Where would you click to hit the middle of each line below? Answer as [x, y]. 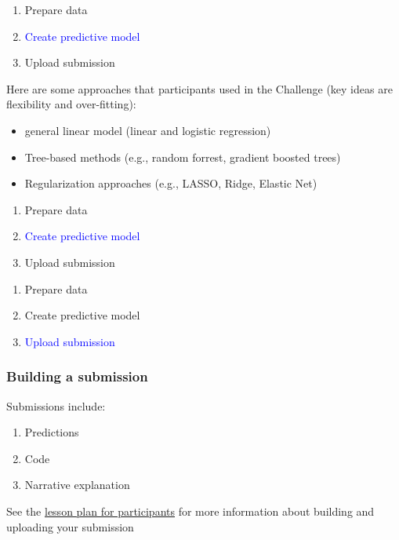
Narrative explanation [77, 485]
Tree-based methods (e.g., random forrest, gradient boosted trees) [183, 157]
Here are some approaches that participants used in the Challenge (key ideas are [199, 88]
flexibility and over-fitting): [71, 104]
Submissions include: [56, 405]
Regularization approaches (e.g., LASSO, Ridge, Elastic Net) [171, 183]
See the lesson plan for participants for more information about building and [190, 511]
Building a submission [77, 376]
